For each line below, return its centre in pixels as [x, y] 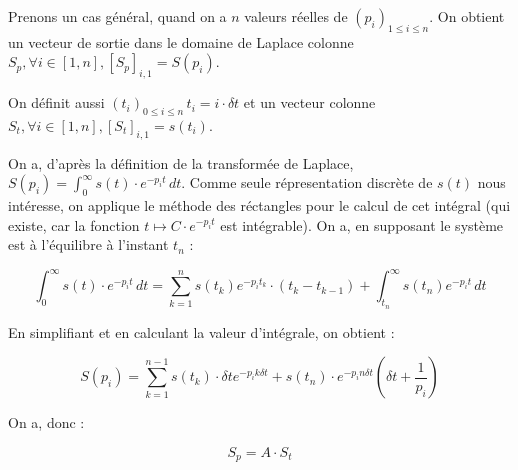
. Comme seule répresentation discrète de [307, 182]
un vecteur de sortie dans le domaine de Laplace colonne [181, 41]
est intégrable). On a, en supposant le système [362, 224]
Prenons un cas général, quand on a [117, 16]
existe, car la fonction [74, 224]
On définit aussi [56, 102]
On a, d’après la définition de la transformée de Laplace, [181, 162]
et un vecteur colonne [309, 102]
